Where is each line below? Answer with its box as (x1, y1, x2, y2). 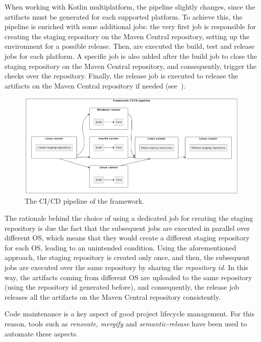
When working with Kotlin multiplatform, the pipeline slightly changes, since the (5, 2, 255, 12)
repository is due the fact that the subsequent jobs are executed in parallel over (5, 222, 250, 233)
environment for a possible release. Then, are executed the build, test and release (5, 41, 254, 51)
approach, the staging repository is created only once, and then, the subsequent (5, 252, 250, 263)
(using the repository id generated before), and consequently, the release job (5, 282, 239, 292)
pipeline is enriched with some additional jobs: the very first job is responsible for (5, 21, 256, 32)
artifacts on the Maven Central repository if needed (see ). (5, 80, 186, 91)
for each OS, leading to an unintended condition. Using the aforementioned (5, 242, 236, 252)
